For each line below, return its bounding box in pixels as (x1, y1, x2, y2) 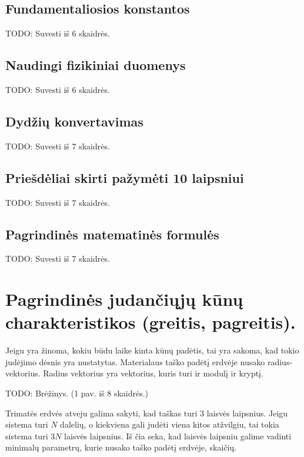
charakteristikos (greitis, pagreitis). (5, 310, 296, 334)
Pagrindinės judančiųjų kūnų (5, 287, 243, 311)
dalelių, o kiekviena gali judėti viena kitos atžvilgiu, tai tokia (60, 418, 279, 431)
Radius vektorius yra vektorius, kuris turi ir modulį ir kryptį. (43, 367, 263, 379)
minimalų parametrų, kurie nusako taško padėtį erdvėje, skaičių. (5, 441, 237, 453)
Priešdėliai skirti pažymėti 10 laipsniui (5, 168, 244, 186)
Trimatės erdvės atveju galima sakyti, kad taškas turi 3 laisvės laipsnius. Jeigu (5, 406, 288, 419)
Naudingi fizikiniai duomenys (5, 56, 186, 74)
